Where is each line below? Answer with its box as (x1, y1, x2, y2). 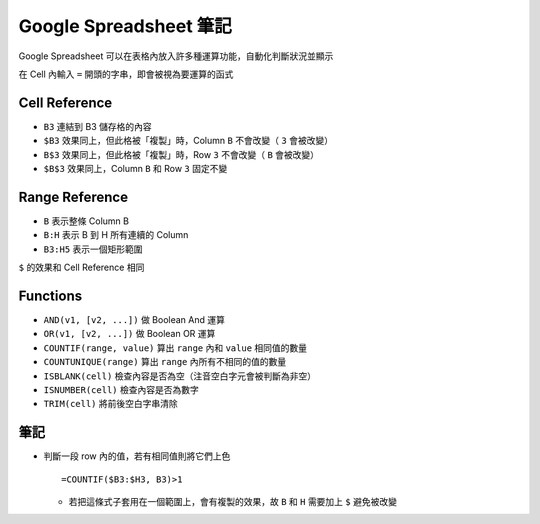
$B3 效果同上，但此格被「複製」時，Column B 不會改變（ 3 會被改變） (43, 135, 334, 147)
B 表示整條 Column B (43, 215, 130, 227)
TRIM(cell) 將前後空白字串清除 (43, 398, 179, 410)
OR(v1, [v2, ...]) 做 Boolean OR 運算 (43, 328, 216, 340)
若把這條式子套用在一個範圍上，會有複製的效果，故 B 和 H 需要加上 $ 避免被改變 (68, 496, 397, 508)
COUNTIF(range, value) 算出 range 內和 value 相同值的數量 (43, 341, 308, 354)
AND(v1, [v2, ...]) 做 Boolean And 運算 (43, 314, 225, 325)
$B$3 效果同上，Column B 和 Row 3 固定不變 (43, 163, 228, 175)
